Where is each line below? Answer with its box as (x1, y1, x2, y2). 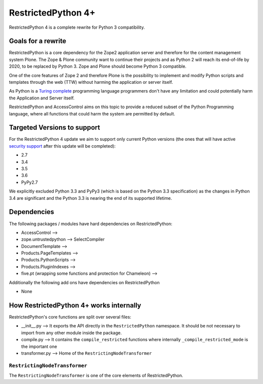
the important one (21, 344, 57, 349)
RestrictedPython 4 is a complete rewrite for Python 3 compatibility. (9, 24, 145, 30)
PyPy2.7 (21, 179, 38, 185)
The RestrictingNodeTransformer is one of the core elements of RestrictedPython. (9, 373, 184, 379)
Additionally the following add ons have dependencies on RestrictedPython (9, 279, 160, 285)
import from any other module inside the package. (21, 329, 122, 336)
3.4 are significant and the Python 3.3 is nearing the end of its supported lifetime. (9, 195, 172, 201)
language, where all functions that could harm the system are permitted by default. (9, 111, 175, 116)
